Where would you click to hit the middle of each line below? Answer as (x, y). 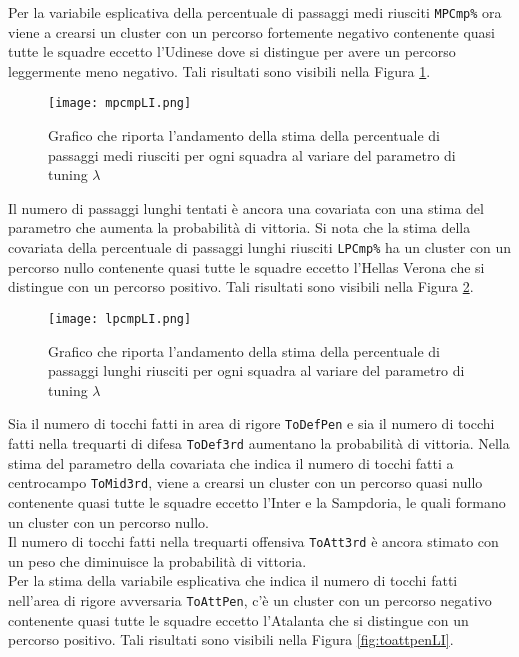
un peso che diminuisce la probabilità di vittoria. (157, 560)
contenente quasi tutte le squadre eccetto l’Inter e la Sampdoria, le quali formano (257, 501)
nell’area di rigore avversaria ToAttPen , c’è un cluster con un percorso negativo (250, 599)
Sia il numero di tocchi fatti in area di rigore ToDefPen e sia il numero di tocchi (251, 423)
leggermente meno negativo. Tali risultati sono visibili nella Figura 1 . (219, 70)
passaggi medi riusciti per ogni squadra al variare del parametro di (252, 154)
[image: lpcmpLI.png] (120, 318)
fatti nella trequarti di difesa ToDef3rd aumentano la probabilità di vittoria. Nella (259, 443)
